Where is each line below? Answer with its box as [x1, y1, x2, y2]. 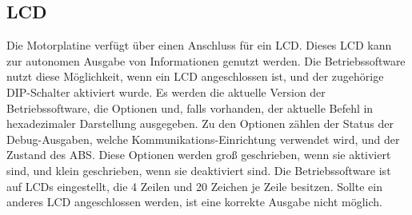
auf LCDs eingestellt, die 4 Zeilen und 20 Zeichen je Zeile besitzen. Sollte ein [6, 177, 382, 194]
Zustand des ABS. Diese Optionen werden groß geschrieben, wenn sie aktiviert [6, 146, 391, 163]
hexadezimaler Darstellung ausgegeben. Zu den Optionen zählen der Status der [6, 115, 394, 132]
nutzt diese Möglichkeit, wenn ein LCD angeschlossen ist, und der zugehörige [6, 68, 384, 85]
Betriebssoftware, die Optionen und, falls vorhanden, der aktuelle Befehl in [6, 99, 374, 116]
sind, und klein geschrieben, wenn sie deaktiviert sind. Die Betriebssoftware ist [6, 161, 391, 178]
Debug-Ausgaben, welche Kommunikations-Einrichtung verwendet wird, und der [6, 130, 400, 147]
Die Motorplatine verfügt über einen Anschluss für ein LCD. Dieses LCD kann [6, 37, 392, 54]
